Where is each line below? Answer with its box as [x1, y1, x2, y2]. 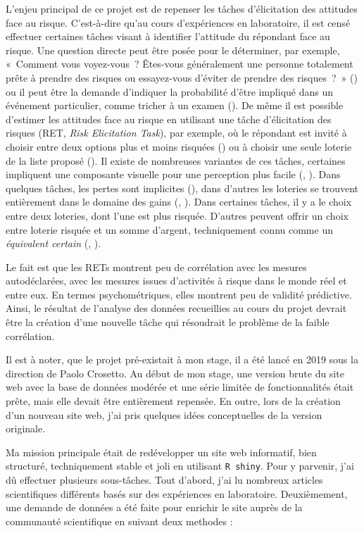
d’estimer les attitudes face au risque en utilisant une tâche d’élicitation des [6, 111, 332, 126]
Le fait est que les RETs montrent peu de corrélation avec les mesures [6, 259, 307, 274]
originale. [6, 421, 46, 436]
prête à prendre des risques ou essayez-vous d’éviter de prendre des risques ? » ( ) [6, 70, 358, 84]
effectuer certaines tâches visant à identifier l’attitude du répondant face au [6, 29, 330, 44]
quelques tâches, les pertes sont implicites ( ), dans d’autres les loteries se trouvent [6, 180, 359, 195]
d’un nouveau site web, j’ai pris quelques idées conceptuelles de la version [6, 407, 322, 422]
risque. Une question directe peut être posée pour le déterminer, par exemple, [6, 42, 340, 57]
